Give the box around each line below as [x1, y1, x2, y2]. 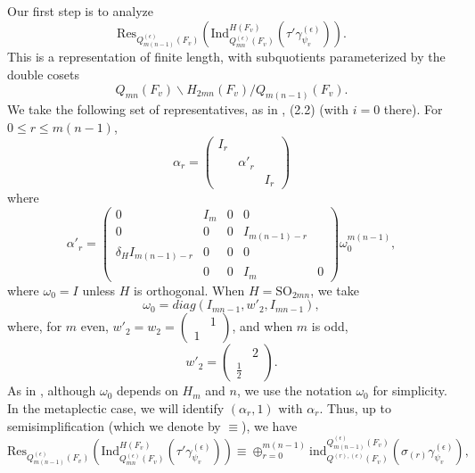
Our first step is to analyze [7, 2, 154, 20]
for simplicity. [373, 381, 447, 400]
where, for [7, 317, 62, 336]
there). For [383, 100, 443, 119]
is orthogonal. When [134, 280, 245, 299]
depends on [117, 381, 178, 400]
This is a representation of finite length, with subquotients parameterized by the [7, 47, 446, 66]
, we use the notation [236, 381, 352, 400]
